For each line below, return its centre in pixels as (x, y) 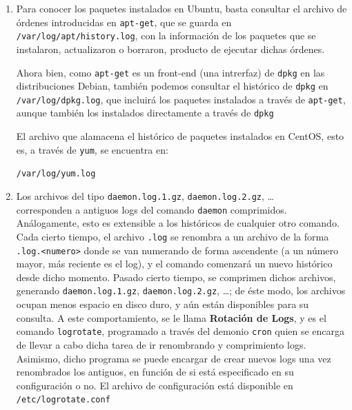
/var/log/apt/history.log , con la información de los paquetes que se (166, 35)
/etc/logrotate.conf (63, 400)
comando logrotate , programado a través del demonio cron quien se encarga (180, 331)
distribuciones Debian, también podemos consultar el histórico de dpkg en (172, 86)
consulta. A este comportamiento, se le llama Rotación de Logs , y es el (171, 317)
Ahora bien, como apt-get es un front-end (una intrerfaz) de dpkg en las (170, 72)
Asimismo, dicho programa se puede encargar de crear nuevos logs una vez (174, 358)
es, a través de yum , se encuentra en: (92, 149)
